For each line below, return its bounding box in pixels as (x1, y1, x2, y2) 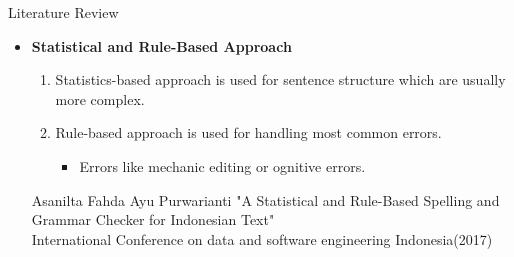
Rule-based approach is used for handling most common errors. (55, 122, 442, 143)
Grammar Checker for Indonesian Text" (31, 209, 275, 230)
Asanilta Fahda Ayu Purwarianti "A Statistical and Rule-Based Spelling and (31, 189, 500, 210)
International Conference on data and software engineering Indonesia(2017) (31, 228, 493, 249)
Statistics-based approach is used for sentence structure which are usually (55, 69, 506, 90)
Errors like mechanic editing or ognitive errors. (79, 155, 366, 176)
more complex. (55, 88, 145, 109)
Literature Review (8, 2, 119, 22)
